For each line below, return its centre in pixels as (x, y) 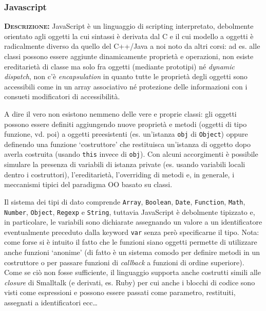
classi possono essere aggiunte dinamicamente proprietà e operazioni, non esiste (129, 56)
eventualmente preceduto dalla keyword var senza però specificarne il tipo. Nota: (132, 232)
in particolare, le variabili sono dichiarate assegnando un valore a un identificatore (133, 222)
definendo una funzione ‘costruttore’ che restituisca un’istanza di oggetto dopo (127, 144)
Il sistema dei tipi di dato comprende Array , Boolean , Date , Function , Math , (125, 201)
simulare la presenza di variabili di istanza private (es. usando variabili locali (125, 164)
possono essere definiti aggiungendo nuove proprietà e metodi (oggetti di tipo (126, 124)
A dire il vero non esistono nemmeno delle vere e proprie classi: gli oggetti (120, 113)
